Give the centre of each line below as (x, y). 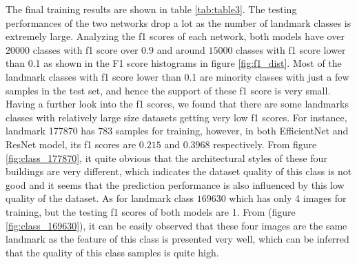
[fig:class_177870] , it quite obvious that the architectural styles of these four (166, 158)
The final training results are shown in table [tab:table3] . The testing (151, 9)
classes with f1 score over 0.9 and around (119, 49)
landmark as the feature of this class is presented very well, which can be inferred (177, 239)
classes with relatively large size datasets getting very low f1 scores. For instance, (176, 117)
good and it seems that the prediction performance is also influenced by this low (175, 184)
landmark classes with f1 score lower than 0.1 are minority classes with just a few (177, 76)
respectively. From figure (265, 144)
